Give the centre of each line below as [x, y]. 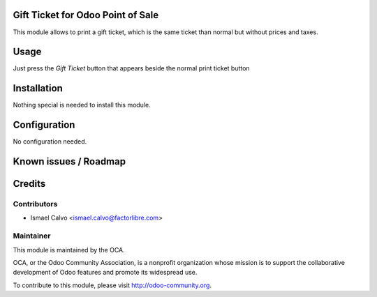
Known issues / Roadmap [69, 161]
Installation [38, 88]
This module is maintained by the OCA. [69, 250]
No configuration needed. [50, 142]
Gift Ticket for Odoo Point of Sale [86, 15]
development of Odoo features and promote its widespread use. [105, 273]
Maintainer [32, 236]
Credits [29, 184]
